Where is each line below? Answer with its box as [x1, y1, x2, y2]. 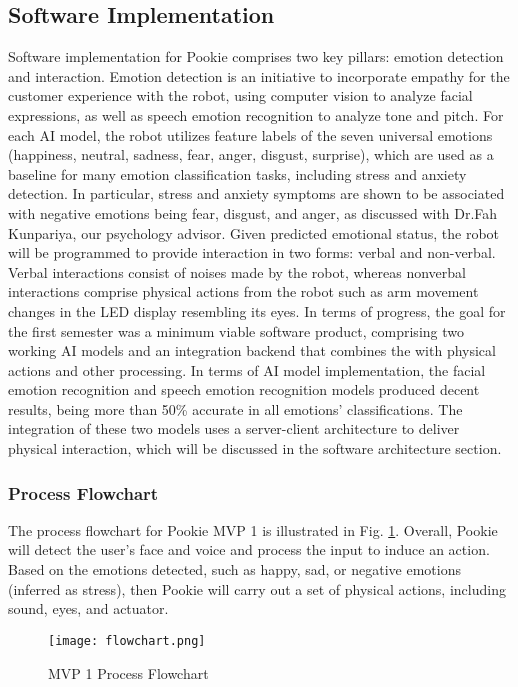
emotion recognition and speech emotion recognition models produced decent [8, 379, 480, 400]
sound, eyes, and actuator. [8, 598, 169, 619]
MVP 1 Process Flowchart [48, 662, 209, 683]
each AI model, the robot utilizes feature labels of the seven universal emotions [8, 124, 493, 145]
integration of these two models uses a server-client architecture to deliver [8, 418, 460, 439]
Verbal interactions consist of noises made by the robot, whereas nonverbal [8, 261, 466, 282]
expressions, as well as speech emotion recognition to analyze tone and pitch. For [8, 104, 504, 125]
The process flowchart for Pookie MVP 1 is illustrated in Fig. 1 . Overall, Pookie [8, 519, 498, 540]
